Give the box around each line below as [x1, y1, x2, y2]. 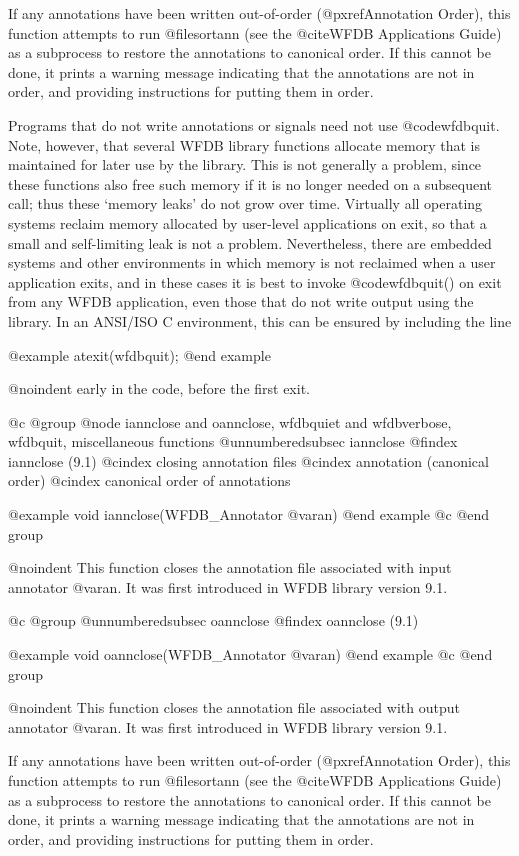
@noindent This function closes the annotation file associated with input [8, 557, 452, 578]
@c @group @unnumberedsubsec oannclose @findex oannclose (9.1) [8, 610, 419, 631]
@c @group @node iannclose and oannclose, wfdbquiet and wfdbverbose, [8, 411, 452, 432]
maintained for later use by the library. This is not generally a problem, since [8, 154, 482, 175]
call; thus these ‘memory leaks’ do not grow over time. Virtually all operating [8, 193, 483, 214]
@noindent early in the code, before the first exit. [8, 378, 310, 399]
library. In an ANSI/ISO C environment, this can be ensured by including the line [8, 310, 512, 331]
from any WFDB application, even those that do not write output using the [8, 291, 474, 312]
